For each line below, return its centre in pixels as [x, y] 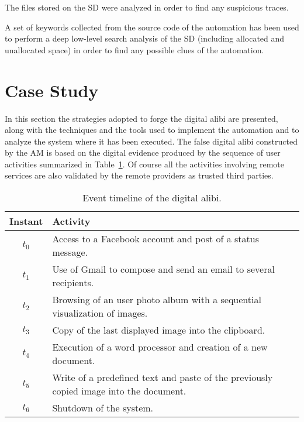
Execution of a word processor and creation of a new [160, 347]
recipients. [73, 283]
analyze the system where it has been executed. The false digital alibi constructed [151, 141]
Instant [26, 221]
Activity [71, 221]
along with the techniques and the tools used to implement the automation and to [152, 130]
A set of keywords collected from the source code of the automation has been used [152, 27]
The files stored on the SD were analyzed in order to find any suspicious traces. [147, 7]
